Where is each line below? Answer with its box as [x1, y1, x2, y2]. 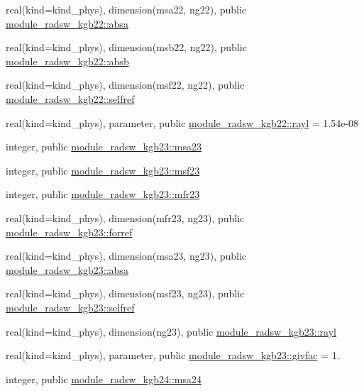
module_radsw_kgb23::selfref [6, 299, 135, 314]
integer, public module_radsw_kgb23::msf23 [6, 163, 200, 177]
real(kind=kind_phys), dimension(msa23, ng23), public [6, 248, 247, 263]
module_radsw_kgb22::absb [6, 53, 129, 68]
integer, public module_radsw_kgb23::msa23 [6, 139, 202, 154]
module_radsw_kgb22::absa [6, 16, 128, 31]
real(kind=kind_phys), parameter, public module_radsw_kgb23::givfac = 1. [6, 348, 340, 363]
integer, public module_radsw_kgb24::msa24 [6, 371, 202, 386]
